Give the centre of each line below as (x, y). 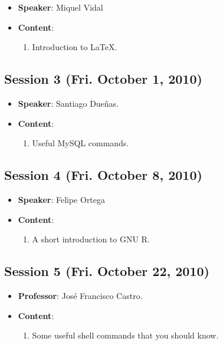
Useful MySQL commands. (81, 143)
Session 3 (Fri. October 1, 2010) (103, 79)
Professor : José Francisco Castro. (80, 295)
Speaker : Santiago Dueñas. (68, 103)
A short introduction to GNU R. (91, 239)
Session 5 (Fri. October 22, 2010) (107, 271)
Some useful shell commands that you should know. (125, 335)
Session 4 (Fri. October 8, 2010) (103, 175)
